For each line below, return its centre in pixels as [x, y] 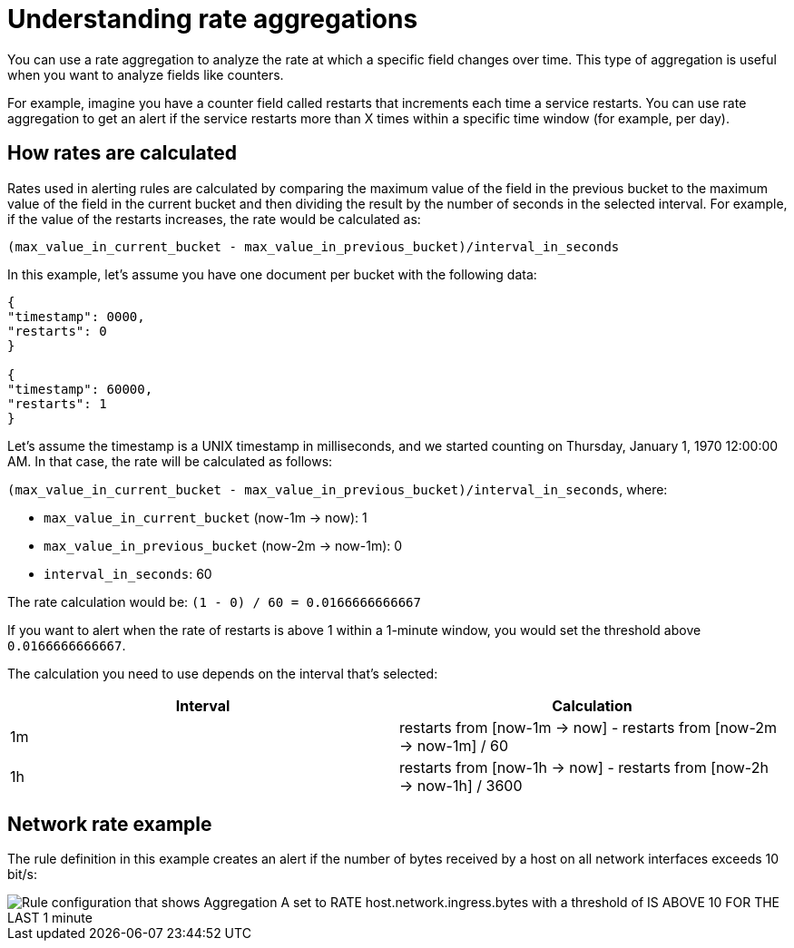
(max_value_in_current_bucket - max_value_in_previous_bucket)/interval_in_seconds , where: [338, 489]
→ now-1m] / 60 [454, 745]
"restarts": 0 [57, 331]
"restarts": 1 [57, 403]
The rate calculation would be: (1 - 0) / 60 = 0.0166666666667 [214, 601]
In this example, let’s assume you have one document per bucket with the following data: [272, 274]
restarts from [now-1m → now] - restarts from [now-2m [588, 727]
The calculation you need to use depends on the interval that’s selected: [223, 673]
